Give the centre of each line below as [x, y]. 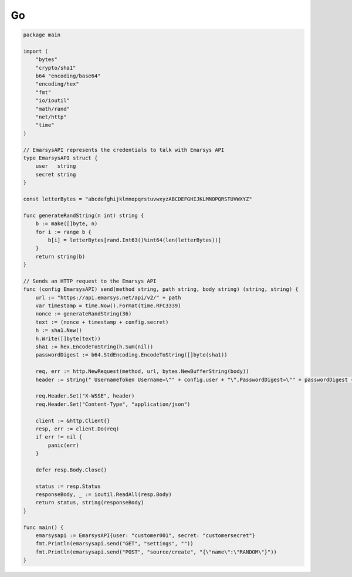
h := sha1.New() [59, 330]
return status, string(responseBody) [90, 503]
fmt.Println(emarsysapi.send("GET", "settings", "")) [114, 544]
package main [42, 35]
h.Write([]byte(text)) [68, 338]
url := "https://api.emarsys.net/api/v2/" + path [108, 297]
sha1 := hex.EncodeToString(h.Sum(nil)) [94, 347]
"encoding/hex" [57, 84]
